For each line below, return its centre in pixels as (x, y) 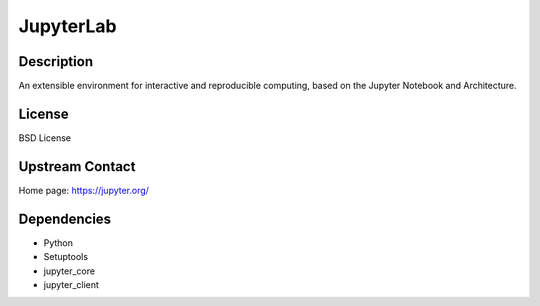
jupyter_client (71, 284)
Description (56, 61)
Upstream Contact (77, 166)
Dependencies (65, 218)
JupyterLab (67, 26)
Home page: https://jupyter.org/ (84, 190)
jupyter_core (69, 271)
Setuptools (66, 257)
